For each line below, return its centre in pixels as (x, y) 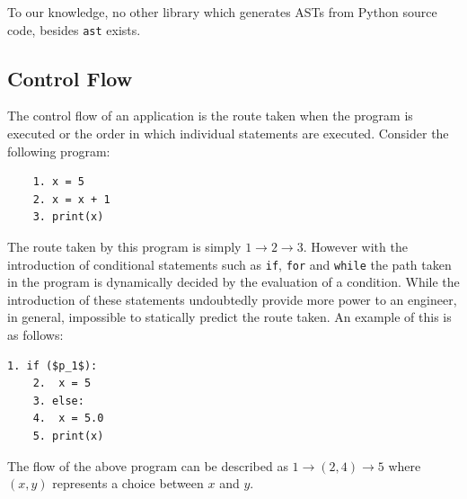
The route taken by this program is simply (124, 247)
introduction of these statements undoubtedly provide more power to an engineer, (232, 299)
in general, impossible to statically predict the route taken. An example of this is (229, 317)
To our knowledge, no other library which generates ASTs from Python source (222, 12)
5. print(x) (68, 437)
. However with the (355, 247)
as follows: (35, 335)
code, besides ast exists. (74, 29)
